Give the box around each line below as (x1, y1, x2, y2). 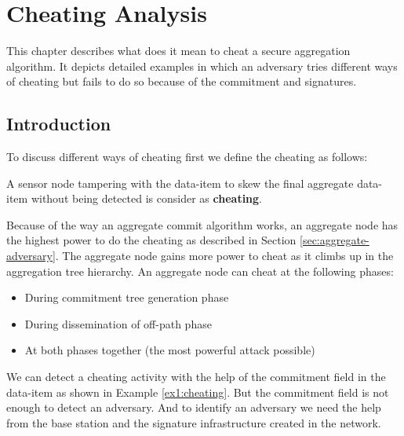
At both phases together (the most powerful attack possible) (24, 342, 315, 358)
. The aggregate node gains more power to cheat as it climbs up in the (55, 247, 394, 264)
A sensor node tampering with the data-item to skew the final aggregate (6, 174, 354, 191)
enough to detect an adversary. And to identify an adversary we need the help (6, 399, 381, 416)
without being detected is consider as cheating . (31, 190, 263, 207)
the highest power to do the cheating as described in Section (6, 232, 297, 248)
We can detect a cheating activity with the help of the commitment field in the (6, 368, 386, 385)
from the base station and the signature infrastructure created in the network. (6, 414, 381, 431)
